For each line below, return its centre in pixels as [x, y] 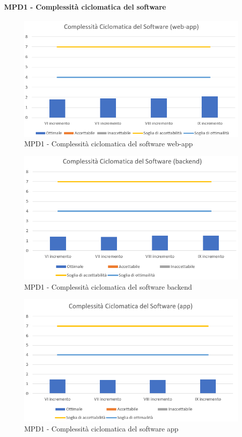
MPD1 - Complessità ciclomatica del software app [101, 428]
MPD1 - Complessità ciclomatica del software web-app [109, 144]
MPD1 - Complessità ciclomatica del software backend [108, 287]
